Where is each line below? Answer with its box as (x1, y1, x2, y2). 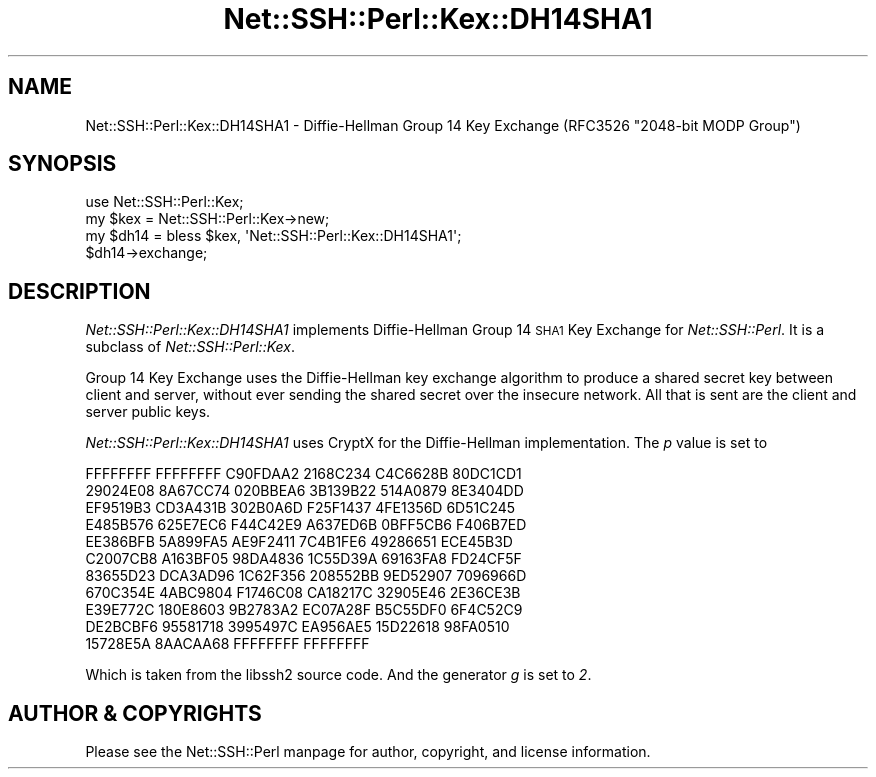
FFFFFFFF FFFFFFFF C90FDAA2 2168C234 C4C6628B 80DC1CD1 (85, 465, 522, 483)
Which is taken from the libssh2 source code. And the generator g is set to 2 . (85, 666, 592, 684)
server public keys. (85, 403, 211, 421)
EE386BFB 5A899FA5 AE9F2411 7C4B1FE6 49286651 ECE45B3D (85, 533, 513, 551)
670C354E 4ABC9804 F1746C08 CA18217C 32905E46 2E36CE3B (85, 584, 521, 602)
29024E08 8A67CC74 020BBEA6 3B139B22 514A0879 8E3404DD (85, 482, 524, 500)
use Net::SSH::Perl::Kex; (85, 193, 244, 211)
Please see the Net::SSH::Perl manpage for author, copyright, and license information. (85, 743, 651, 761)
